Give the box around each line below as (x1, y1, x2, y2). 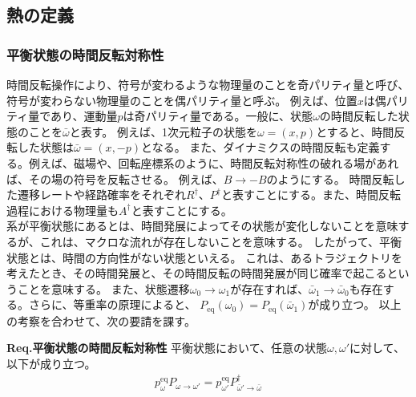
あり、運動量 (50, 107, 118, 124)
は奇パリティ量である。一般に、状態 (123, 107, 313, 124)
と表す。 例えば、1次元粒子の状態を (69, 123, 257, 140)
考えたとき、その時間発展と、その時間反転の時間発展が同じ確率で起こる (6, 265, 387, 282)
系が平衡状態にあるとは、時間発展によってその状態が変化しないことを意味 (6, 217, 398, 234)
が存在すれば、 (230, 280, 309, 297)
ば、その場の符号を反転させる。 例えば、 (6, 170, 224, 187)
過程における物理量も (6, 201, 119, 218)
